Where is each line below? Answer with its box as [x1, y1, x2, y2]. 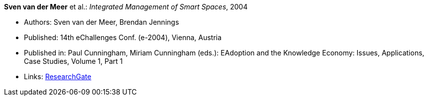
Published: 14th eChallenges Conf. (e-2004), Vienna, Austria [24, 33, 222, 42]
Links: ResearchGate [24, 72, 92, 81]
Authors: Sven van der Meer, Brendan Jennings [24, 18, 179, 26]
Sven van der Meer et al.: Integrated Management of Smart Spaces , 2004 [4, 2, 248, 11]
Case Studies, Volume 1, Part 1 [24, 57, 123, 65]
